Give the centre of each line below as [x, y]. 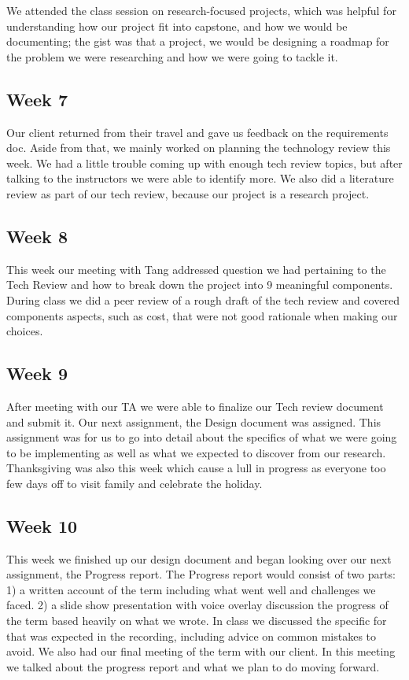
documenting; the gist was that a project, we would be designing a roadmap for [198, 41]
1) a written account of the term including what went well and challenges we [191, 589]
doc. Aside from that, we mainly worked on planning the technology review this [199, 148]
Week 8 [37, 236]
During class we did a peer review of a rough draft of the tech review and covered [203, 299]
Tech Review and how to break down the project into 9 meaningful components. [200, 285]
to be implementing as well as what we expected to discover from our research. [196, 452]
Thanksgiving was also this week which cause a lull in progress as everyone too [196, 468]
